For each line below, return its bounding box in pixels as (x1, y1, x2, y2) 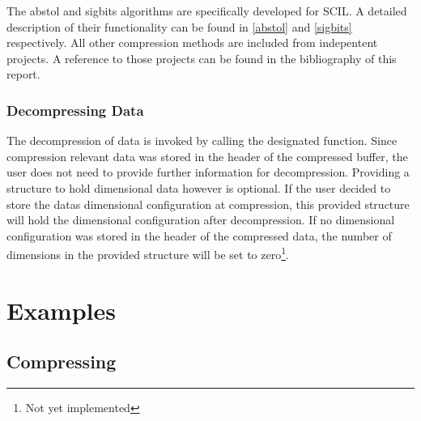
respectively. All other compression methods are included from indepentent (6, 34, 378, 51)
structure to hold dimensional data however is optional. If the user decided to (6, 179, 391, 196)
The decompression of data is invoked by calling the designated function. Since (6, 132, 398, 149)
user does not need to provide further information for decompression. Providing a (6, 164, 410, 181)
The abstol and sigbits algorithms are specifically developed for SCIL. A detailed (6, 2, 407, 19)
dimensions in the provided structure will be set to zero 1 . (6, 244, 289, 262)
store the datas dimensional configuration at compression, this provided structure (6, 195, 410, 212)
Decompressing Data (6, 100, 144, 120)
